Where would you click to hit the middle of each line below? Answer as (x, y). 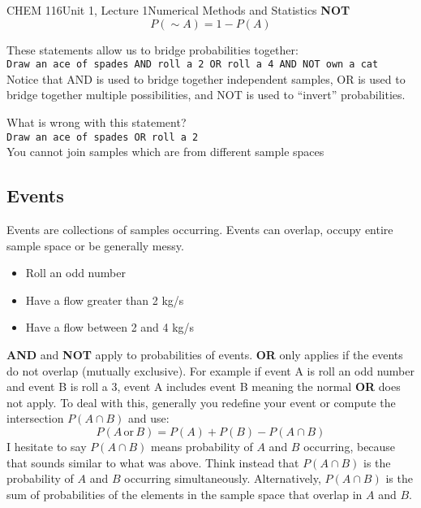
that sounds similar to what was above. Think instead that (153, 462)
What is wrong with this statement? (97, 122)
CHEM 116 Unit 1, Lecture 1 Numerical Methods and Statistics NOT (178, 10)
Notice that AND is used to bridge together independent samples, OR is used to (206, 78)
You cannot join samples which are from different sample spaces (165, 152)
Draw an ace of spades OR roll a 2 (103, 137)
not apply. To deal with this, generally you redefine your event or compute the (201, 402)
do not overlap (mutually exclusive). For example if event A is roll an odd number (210, 370)
